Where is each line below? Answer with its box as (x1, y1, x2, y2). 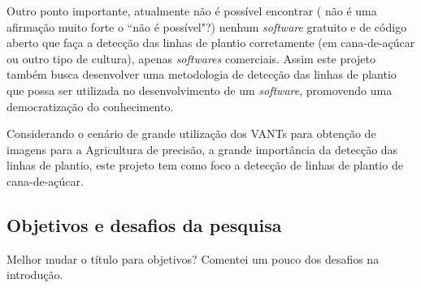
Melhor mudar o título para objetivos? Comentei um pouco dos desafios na (7, 250, 380, 267)
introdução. (7, 266, 63, 283)
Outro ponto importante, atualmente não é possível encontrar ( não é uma (7, 2, 377, 19)
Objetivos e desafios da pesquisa (7, 212, 282, 237)
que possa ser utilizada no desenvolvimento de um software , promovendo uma (7, 81, 393, 98)
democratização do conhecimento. (7, 97, 174, 114)
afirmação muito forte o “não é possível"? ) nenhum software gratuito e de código (7, 18, 407, 35)
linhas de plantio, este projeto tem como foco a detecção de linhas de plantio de (7, 157, 403, 174)
